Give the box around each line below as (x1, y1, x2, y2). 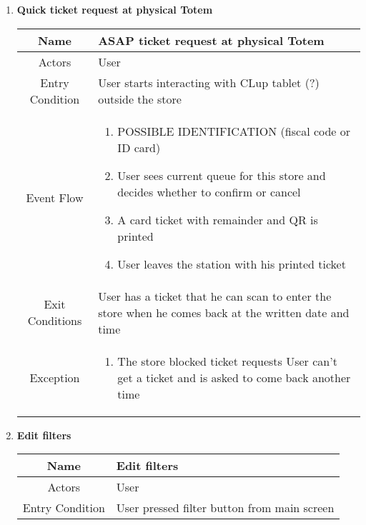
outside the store (98, 90, 182, 107)
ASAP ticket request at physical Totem (98, 31, 325, 49)
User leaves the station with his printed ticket (117, 255, 346, 272)
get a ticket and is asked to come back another (117, 369, 351, 386)
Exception (29, 369, 80, 386)
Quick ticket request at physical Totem (16, 2, 213, 16)
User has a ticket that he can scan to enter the (98, 287, 332, 304)
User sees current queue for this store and (117, 166, 326, 184)
